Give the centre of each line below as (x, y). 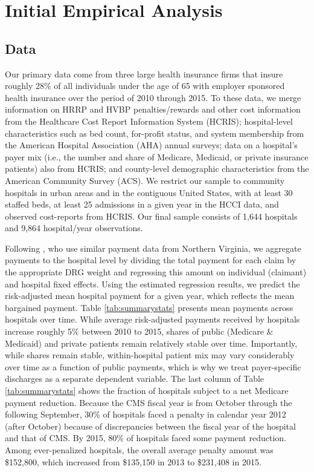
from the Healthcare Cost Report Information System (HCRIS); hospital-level (149, 121)
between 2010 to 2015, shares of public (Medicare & (178, 331)
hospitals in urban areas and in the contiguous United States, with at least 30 (149, 192)
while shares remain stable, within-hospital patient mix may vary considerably (150, 355)
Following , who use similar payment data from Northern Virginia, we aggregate (153, 248)
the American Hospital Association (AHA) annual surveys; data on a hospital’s (151, 145)
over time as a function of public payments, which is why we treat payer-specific (153, 366)
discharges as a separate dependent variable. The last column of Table (135, 379)
